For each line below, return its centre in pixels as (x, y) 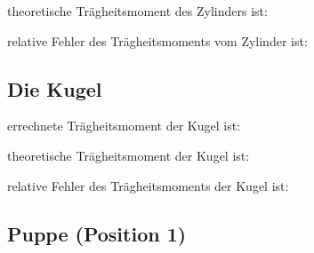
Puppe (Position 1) (97, 233)
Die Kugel (55, 88)
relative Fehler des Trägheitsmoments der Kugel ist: (148, 185)
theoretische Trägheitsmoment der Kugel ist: (129, 155)
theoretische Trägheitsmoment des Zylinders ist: (137, 11)
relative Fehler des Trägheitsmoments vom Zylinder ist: (157, 40)
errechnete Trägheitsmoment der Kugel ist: (124, 126)
